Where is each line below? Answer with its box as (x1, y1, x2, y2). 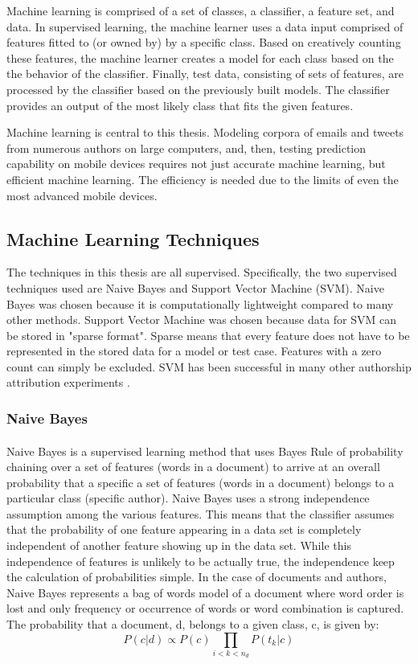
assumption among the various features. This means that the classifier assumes (6, 505, 395, 522)
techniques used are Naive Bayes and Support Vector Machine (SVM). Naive (6, 279, 384, 296)
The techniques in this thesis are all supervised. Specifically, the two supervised (6, 264, 397, 281)
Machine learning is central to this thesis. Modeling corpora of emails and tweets (6, 124, 404, 141)
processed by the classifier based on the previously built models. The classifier (6, 80, 390, 97)
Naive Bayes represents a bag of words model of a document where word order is (6, 584, 404, 600)
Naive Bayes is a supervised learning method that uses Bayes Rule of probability (6, 442, 404, 459)
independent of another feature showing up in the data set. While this (6, 537, 351, 554)
